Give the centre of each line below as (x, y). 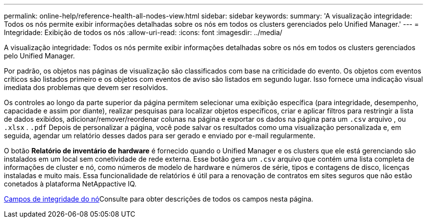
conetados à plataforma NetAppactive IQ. (70, 184)
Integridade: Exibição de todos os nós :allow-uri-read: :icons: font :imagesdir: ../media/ (143, 32)
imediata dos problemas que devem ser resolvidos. (86, 87)
